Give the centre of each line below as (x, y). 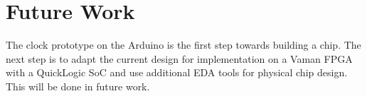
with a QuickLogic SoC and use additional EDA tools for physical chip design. (177, 72)
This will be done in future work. (78, 86)
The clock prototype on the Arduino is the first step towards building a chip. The (183, 45)
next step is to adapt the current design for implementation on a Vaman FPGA (179, 58)
